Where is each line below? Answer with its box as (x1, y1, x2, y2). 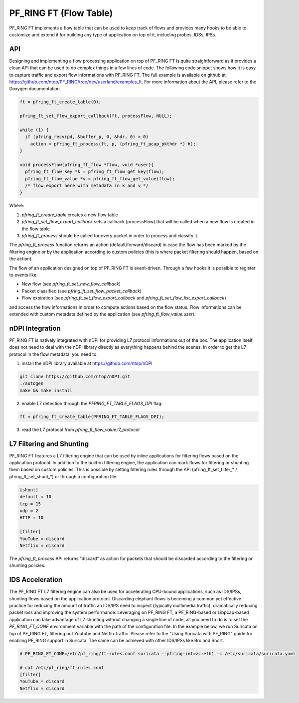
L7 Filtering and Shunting (9, 439, 89, 448)
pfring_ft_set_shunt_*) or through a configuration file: (9, 473, 118, 479)
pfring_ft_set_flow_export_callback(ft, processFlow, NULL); (19, 113, 172, 119)
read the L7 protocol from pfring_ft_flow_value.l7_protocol (21, 426, 140, 432)
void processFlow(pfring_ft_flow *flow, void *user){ (19, 162, 154, 167)
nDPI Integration (9, 324, 61, 332)
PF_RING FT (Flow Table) (9, 7, 113, 18)
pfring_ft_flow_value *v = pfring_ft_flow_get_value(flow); (25, 176, 175, 181)
